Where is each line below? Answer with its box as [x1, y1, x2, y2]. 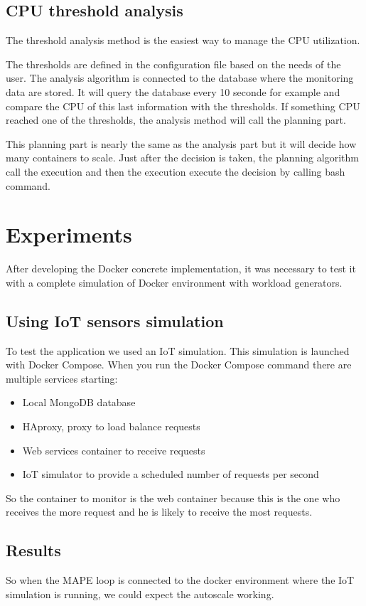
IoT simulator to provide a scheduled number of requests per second [22, 467, 319, 482]
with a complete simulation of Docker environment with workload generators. [6, 275, 343, 289]
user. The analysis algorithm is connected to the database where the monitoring [6, 70, 354, 85]
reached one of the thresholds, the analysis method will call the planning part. [6, 112, 346, 127]
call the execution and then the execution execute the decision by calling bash [6, 164, 345, 179]
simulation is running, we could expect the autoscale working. [6, 586, 274, 601]
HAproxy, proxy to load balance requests [22, 419, 200, 434]
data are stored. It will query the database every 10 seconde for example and [6, 84, 340, 99]
